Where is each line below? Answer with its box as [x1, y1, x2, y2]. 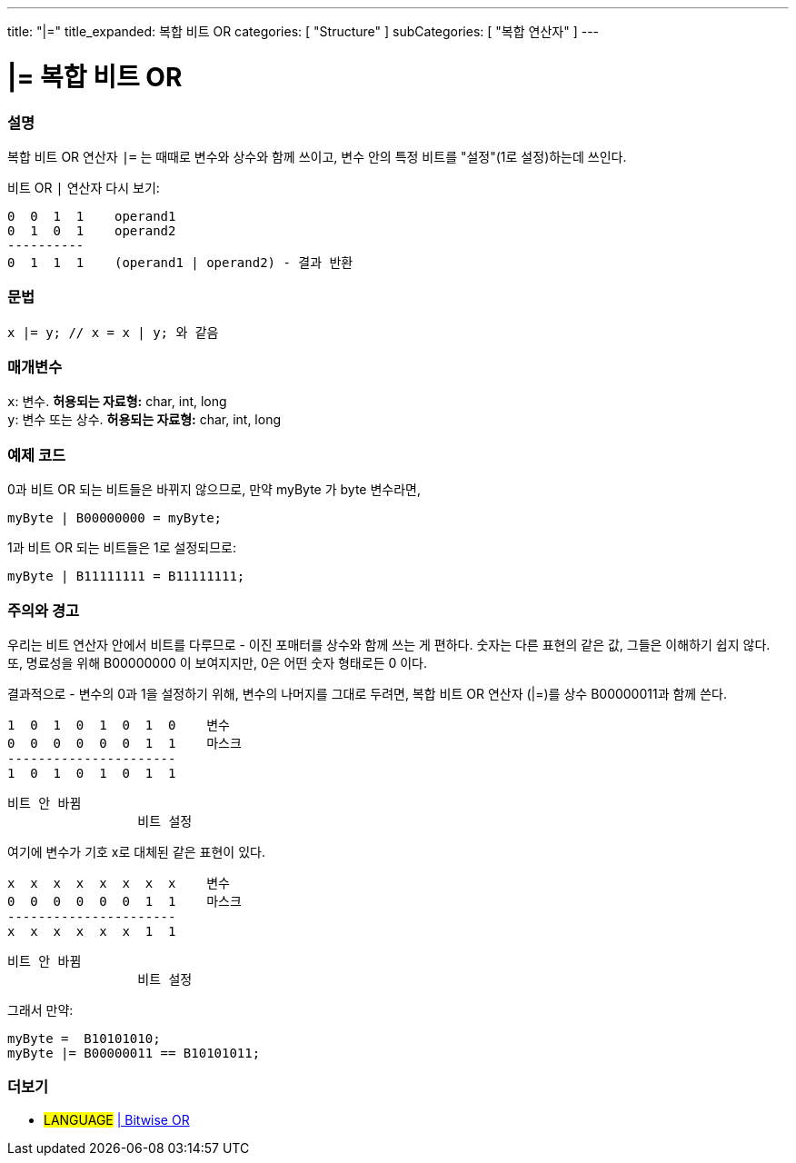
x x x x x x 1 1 [7, 923, 176, 939]
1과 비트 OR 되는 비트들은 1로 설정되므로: [7, 540, 236, 556]
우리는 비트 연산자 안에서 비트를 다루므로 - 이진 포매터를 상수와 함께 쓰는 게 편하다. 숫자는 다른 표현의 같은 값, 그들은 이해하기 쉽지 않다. [7, 636, 771, 652]
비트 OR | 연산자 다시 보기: [7, 179, 160, 195]
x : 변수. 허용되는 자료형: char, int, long [7, 393, 227, 410]
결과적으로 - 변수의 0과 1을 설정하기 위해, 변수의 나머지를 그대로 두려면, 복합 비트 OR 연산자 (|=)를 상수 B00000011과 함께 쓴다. [7, 685, 727, 701]
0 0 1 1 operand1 [7, 208, 176, 224]
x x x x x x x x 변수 [7, 875, 230, 890]
